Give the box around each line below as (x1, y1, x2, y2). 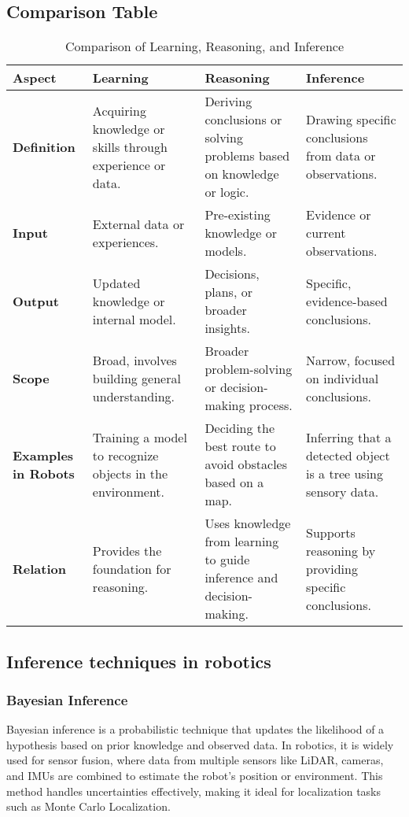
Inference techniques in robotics (6, 649, 271, 673)
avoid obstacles (204, 455, 287, 474)
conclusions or (204, 110, 282, 129)
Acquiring (92, 101, 146, 120)
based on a (204, 473, 264, 492)
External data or (92, 214, 185, 233)
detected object (306, 445, 390, 464)
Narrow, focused (306, 350, 396, 369)
